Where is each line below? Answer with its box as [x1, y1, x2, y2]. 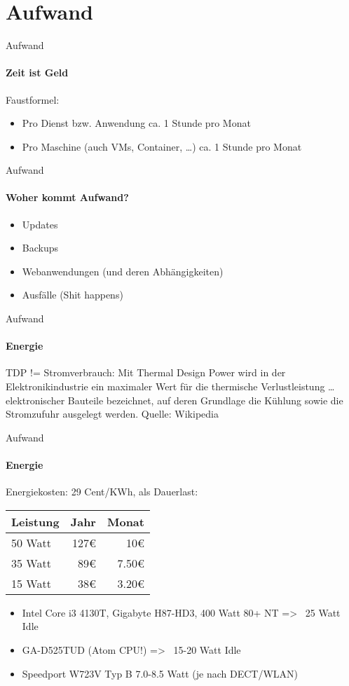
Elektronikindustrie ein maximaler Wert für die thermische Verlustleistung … [6, 379, 335, 394]
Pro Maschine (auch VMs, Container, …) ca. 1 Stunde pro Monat [22, 139, 302, 153]
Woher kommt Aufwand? [6, 190, 129, 205]
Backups [22, 240, 59, 255]
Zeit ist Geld [6, 65, 69, 80]
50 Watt [11, 534, 51, 551]
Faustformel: [6, 92, 60, 107]
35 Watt [11, 554, 51, 571]
